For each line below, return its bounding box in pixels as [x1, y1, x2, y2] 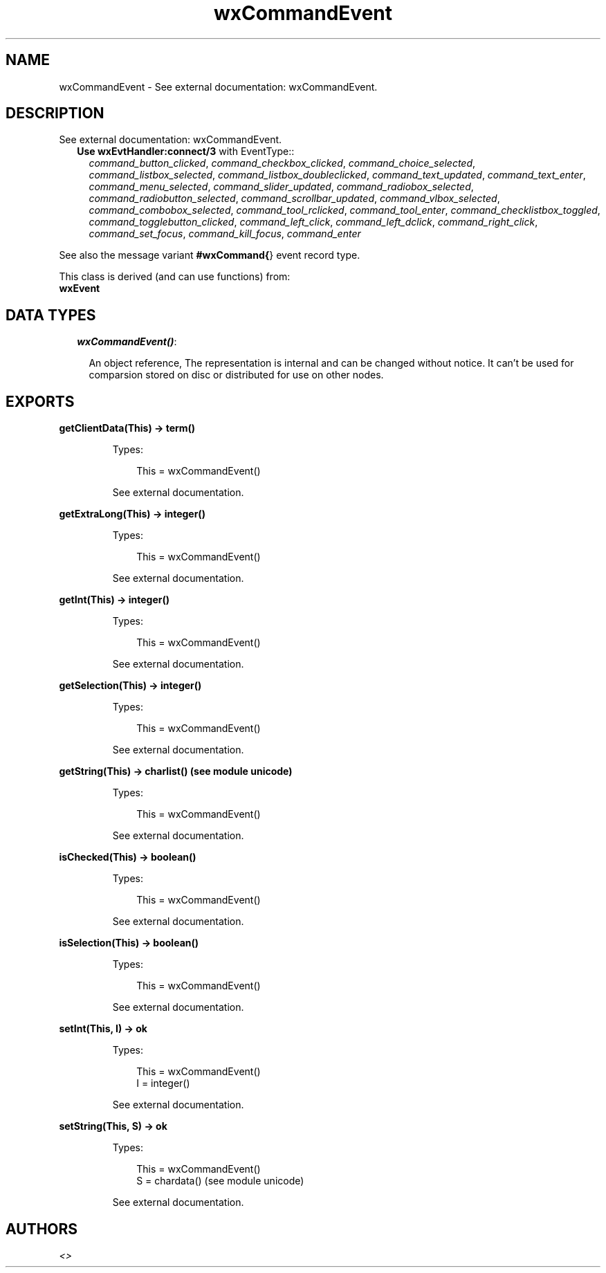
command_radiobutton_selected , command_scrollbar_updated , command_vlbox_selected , [89, 192, 500, 205]
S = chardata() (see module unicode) [136, 1175, 304, 1187]
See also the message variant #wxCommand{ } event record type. [59, 249, 360, 262]
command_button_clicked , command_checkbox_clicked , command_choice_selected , [89, 157, 476, 170]
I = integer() [136, 1077, 190, 1090]
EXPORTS [6, 392, 75, 410]
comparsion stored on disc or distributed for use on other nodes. [89, 369, 384, 381]
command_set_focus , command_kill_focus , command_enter [89, 228, 361, 240]
